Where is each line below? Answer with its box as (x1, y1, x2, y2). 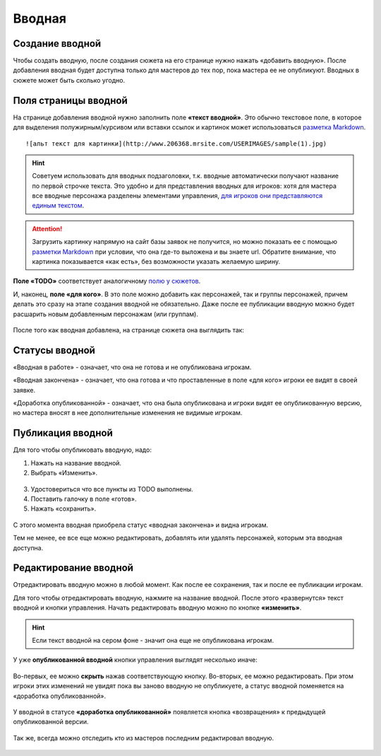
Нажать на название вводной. (30, 458, 122, 467)
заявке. (13, 385, 35, 394)
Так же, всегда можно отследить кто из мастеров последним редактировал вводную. (13, 733, 274, 742)
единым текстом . (32, 202, 85, 210)
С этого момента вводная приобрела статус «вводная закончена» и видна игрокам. (13, 521, 269, 529)
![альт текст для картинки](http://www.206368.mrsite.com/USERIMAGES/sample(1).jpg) (25, 139, 327, 148)
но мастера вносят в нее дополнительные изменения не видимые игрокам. (13, 409, 243, 417)
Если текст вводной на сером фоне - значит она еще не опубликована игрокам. (32, 636, 274, 644)
